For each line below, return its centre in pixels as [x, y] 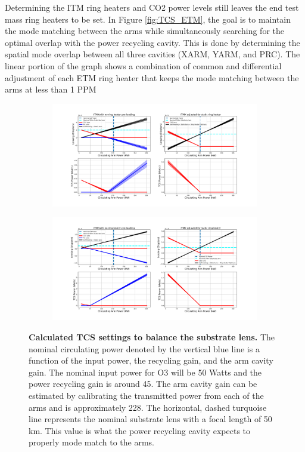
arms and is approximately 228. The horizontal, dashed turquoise [148, 407]
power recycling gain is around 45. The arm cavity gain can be [143, 384]
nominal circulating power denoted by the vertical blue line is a [144, 348]
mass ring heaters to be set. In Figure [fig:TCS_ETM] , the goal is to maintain [148, 19]
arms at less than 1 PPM [51, 89]
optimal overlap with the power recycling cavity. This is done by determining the [152, 42]
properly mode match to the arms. [91, 442]
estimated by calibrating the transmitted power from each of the [146, 395]
